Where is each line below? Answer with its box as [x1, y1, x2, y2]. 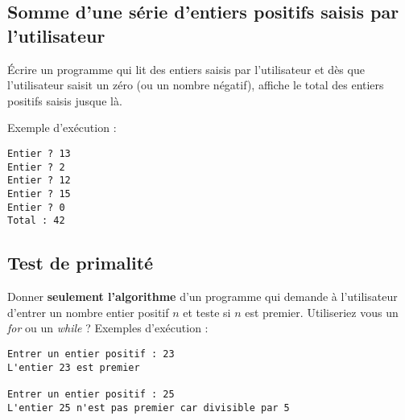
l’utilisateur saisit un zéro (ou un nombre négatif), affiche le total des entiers [7, 76, 384, 93]
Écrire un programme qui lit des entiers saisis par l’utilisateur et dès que [7, 60, 365, 77]
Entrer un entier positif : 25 [7, 388, 175, 400]
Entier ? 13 [7, 147, 71, 159]
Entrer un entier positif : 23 [7, 348, 175, 360]
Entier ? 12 [7, 175, 71, 187]
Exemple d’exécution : [7, 119, 117, 136]
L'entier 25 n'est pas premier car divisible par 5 [7, 401, 290, 414]
